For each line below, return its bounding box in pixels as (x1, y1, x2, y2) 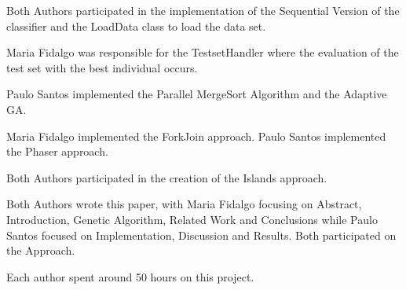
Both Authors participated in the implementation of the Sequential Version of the (6, 2, 400, 18)
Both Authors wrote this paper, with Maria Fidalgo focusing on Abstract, (6, 196, 362, 212)
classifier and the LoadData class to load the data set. (6, 17, 266, 34)
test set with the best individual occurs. (6, 59, 198, 75)
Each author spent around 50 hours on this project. (6, 268, 254, 284)
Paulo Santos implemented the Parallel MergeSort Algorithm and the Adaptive (6, 86, 387, 102)
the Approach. (6, 242, 75, 259)
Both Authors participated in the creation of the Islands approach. (6, 169, 327, 185)
